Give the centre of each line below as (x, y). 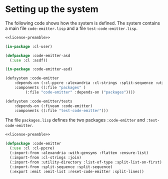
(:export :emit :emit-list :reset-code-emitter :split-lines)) (77, 171)
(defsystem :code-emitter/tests (39, 101)
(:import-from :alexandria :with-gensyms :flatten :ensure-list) (79, 153)
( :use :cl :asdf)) (29, 60)
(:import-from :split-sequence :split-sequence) (61, 167)
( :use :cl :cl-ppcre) (32, 148)
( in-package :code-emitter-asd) (39, 69)
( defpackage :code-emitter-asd (38, 55)
